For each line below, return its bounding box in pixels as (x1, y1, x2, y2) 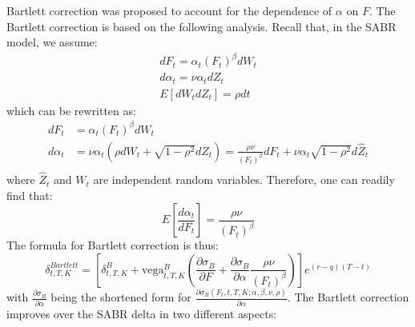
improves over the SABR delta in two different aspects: (6, 305, 277, 321)
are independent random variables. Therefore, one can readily (93, 171, 395, 188)
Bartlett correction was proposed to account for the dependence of (6, 2, 332, 18)
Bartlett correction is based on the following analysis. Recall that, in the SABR (6, 18, 397, 34)
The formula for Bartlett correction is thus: (6, 237, 219, 253)
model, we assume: (6, 34, 98, 50)
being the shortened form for (50, 289, 191, 305)
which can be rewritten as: (6, 102, 136, 118)
